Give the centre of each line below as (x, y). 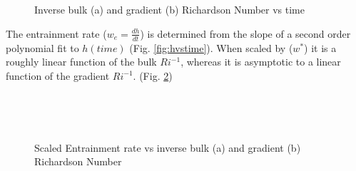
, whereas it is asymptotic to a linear (261, 62)
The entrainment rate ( (56, 33)
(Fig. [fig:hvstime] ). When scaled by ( (211, 47)
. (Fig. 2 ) (153, 75)
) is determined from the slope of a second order (245, 33)
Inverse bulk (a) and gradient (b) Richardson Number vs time (169, 10)
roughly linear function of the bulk (81, 62)
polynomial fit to (42, 47)
